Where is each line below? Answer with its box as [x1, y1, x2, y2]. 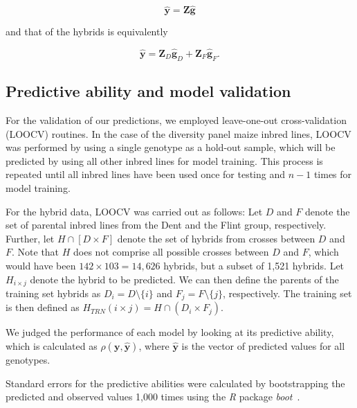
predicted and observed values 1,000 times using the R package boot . [6, 389, 300, 404]
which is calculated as [6, 339, 98, 353]
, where [138, 339, 170, 353]
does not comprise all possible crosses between [73, 245, 269, 259]
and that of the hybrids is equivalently [6, 24, 168, 39]
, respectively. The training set [222, 286, 352, 301]
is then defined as [6, 300, 80, 314]
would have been [6, 258, 76, 272]
